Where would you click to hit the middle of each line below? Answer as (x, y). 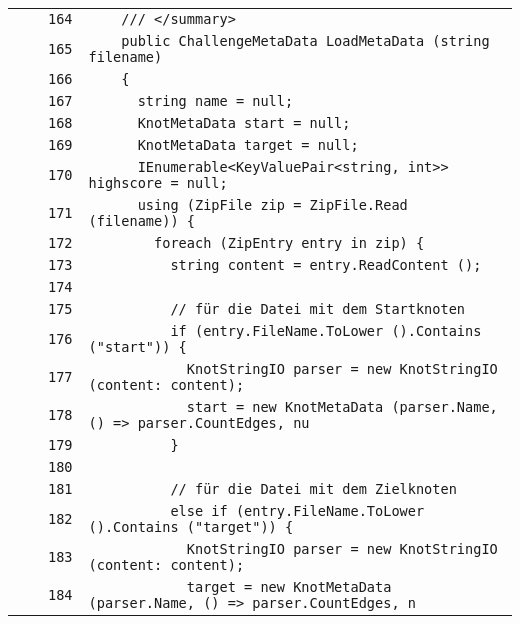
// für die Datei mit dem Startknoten (318, 309)
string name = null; (215, 101)
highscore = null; (158, 183)
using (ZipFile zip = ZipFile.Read (272, 205)
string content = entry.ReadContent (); (326, 265)
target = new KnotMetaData (289, 587)
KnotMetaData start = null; (244, 123)
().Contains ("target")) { (191, 527)
